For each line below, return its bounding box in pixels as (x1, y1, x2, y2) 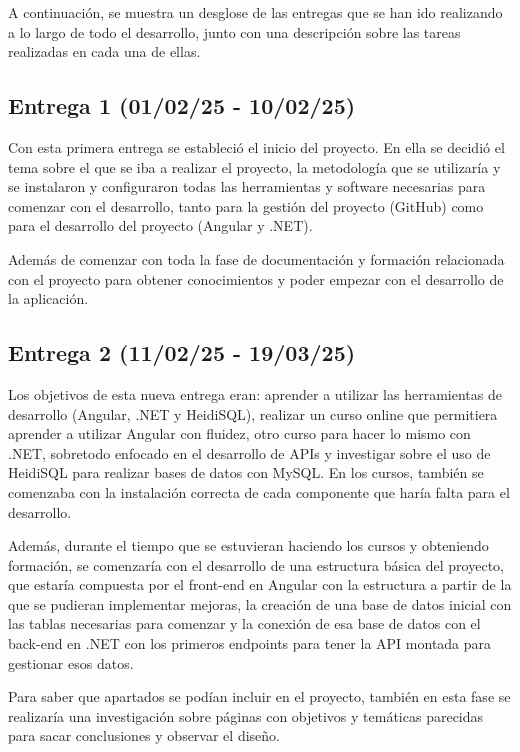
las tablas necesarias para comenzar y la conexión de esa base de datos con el (8, 613, 481, 634)
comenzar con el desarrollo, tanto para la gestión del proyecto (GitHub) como (8, 195, 484, 216)
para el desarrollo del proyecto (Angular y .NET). (8, 215, 313, 236)
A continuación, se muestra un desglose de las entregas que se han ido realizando (8, 2, 503, 22)
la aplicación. (8, 288, 89, 309)
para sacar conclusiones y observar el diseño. (8, 725, 280, 746)
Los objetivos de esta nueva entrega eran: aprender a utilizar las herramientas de (8, 383, 502, 404)
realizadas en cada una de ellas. (8, 41, 201, 62)
